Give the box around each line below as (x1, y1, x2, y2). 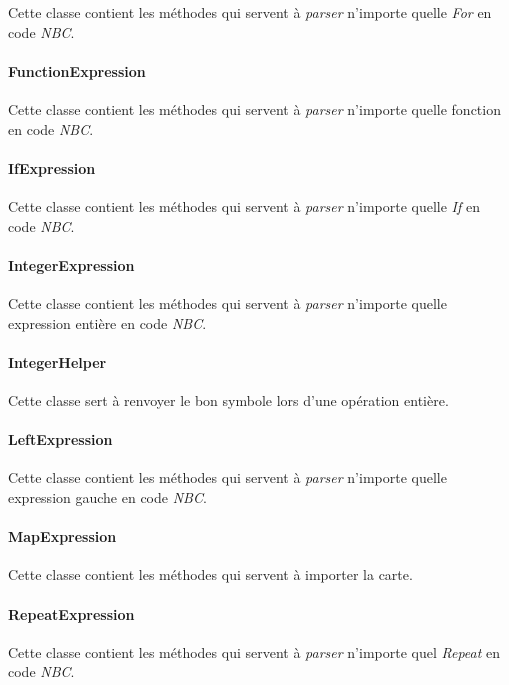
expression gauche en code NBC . (8, 486, 207, 507)
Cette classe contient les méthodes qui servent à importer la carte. (8, 564, 413, 585)
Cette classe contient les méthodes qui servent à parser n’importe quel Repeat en (8, 641, 501, 662)
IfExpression (8, 157, 96, 178)
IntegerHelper (8, 351, 107, 372)
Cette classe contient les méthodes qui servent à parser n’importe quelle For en (8, 2, 492, 22)
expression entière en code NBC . (8, 312, 207, 333)
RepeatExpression (8, 603, 135, 624)
